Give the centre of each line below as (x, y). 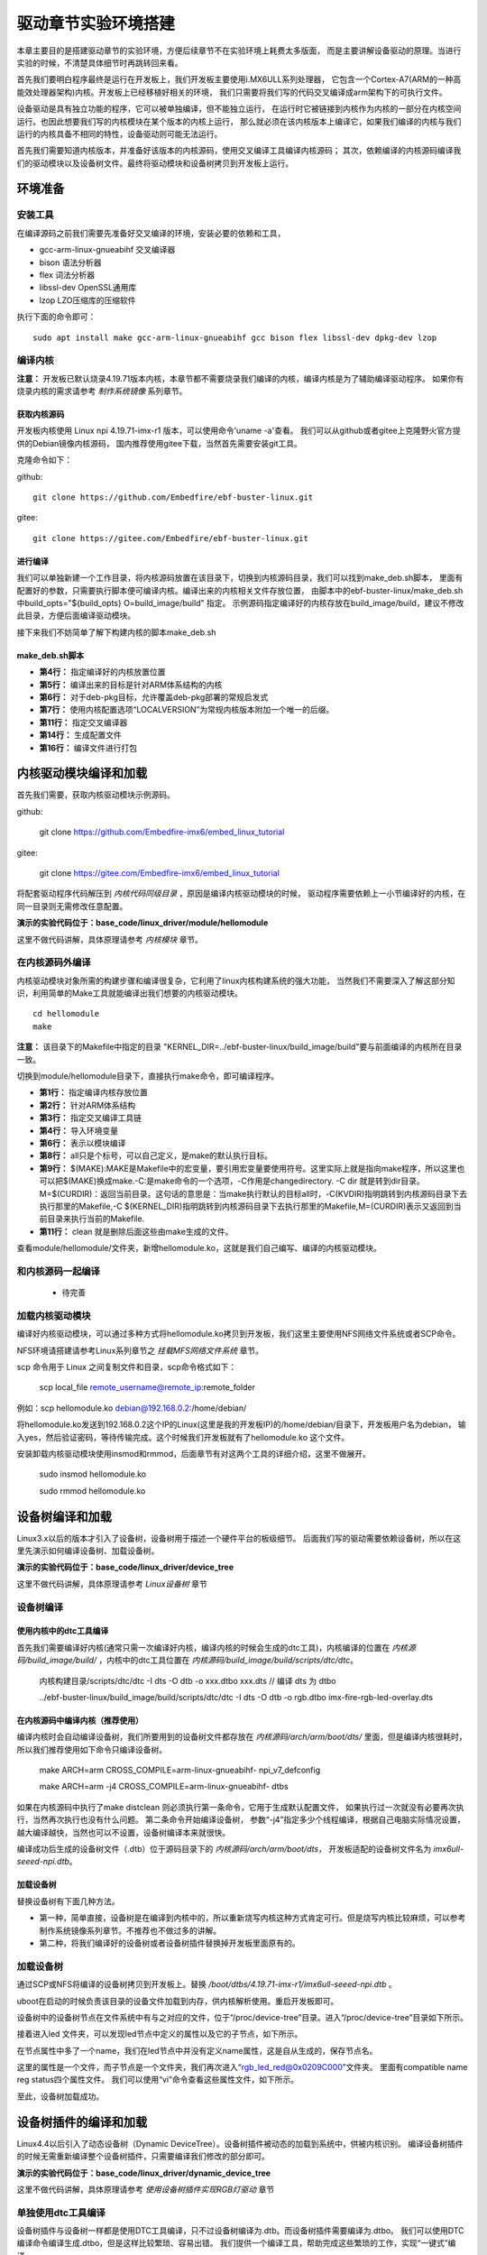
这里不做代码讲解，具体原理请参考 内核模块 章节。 (110, 939)
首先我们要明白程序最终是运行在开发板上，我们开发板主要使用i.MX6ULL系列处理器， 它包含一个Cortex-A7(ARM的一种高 (239, 79)
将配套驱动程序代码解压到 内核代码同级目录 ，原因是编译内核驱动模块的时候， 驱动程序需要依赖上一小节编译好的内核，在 (241, 894)
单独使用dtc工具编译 (61, 2213)
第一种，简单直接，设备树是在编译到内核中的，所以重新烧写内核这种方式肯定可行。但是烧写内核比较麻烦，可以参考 (253, 1918)
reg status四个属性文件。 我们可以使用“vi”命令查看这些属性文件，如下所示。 (158, 2080)
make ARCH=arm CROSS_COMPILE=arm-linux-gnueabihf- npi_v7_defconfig (179, 1770)
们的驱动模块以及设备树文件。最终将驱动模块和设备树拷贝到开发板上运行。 (155, 163)
